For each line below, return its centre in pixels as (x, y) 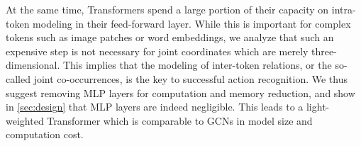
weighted (25, 120)
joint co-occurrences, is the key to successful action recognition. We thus (190, 78)
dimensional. (33, 65)
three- (324, 51)
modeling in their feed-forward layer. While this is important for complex (192, 23)
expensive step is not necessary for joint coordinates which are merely (157, 51)
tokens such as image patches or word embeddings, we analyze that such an (170, 37)
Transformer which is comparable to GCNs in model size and (180, 120)
